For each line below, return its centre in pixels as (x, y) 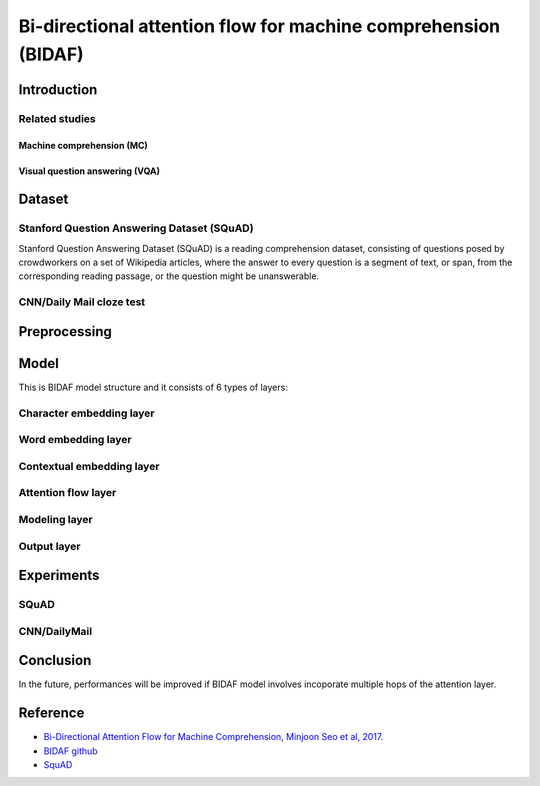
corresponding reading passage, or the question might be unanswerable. (169, 276)
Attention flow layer (67, 493)
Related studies (57, 118)
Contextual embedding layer (89, 466)
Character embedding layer (86, 413)
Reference (51, 713)
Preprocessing (65, 331)
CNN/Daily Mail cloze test (82, 302)
